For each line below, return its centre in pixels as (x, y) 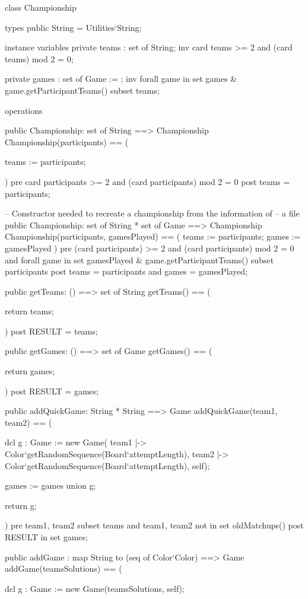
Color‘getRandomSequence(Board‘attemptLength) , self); (107, 465)
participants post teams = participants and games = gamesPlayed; (126, 271)
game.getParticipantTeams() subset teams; (82, 90)
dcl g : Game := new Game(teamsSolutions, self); (95, 588)
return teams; (29, 311)
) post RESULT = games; (52, 391)
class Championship (41, 7)
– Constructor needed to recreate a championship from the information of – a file (152, 213)
